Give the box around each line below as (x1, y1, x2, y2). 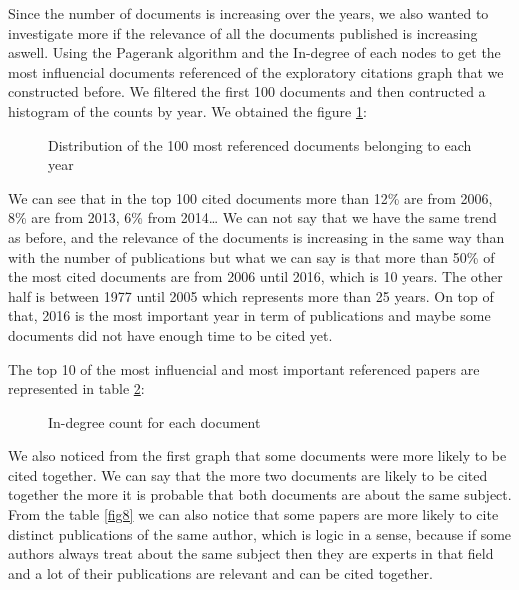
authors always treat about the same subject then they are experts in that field (8, 543, 494, 564)
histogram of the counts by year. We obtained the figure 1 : (8, 100, 367, 121)
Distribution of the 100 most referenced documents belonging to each (48, 134, 472, 155)
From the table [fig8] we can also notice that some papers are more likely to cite (8, 504, 499, 525)
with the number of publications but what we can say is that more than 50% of (8, 246, 495, 267)
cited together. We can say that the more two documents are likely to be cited (8, 464, 488, 485)
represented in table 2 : (8, 378, 145, 399)
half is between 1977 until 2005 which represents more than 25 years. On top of (8, 285, 494, 306)
